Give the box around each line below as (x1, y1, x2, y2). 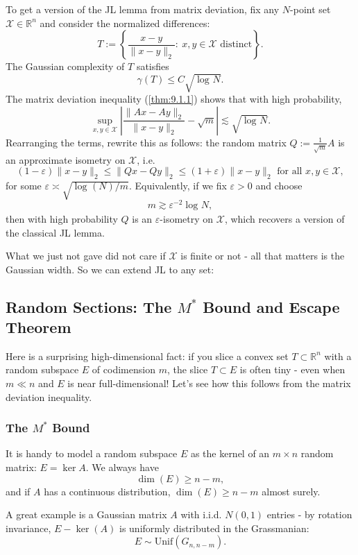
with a (324, 348, 352, 363)
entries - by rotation (266, 507, 352, 522)
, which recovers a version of (224, 211, 345, 225)
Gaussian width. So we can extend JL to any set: (6, 262, 214, 276)
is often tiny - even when (239, 362, 346, 377)
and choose (255, 178, 302, 193)
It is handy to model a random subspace (6, 446, 178, 461)
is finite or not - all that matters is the (180, 248, 345, 263)
